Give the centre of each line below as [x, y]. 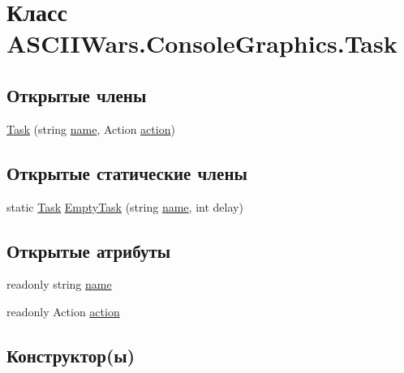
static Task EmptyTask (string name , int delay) [125, 206]
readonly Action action [63, 311]
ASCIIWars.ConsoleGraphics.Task [202, 43]
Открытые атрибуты [89, 250]
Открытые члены [77, 94]
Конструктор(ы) [71, 355]
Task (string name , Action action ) [91, 129]
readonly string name [59, 284]
